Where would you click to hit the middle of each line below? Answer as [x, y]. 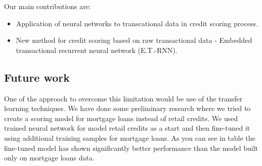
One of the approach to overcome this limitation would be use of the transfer [123, 98]
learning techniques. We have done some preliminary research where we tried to [127, 108]
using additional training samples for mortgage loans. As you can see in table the [130, 137]
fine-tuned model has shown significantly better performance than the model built [131, 148]
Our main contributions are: [48, 6]
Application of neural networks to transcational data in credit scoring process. [137, 23]
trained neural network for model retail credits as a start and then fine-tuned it [127, 128]
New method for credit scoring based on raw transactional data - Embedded [134, 40]
